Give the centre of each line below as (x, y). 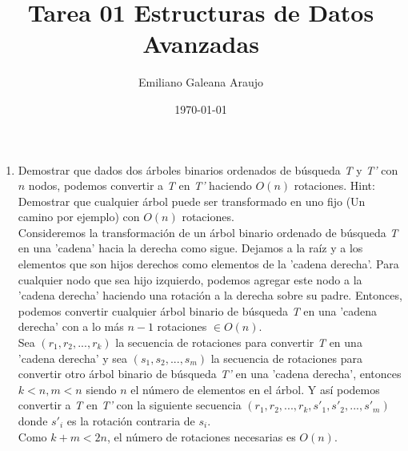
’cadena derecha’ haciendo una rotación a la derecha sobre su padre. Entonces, (210, 295)
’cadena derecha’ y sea (73, 358)
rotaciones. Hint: (334, 185)
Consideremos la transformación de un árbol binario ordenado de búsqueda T (208, 232)
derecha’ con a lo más (71, 326)
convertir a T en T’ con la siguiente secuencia (130, 405)
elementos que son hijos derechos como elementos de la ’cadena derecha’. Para (208, 264)
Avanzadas (201, 44)
